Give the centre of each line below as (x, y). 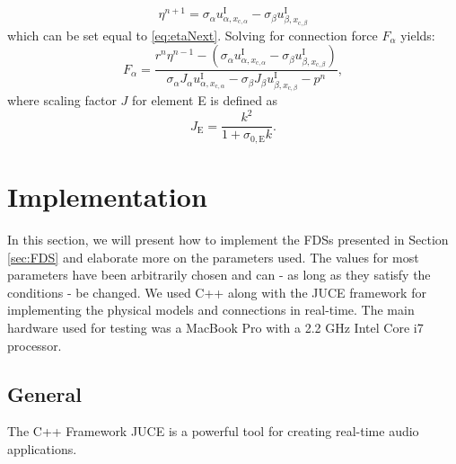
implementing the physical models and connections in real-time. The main (211, 310)
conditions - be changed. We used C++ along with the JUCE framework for (217, 292)
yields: (418, 35)
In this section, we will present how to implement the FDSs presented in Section (228, 239)
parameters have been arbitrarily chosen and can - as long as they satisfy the (219, 275)
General (44, 393)
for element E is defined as (205, 100)
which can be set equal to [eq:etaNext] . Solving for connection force (193, 35)
